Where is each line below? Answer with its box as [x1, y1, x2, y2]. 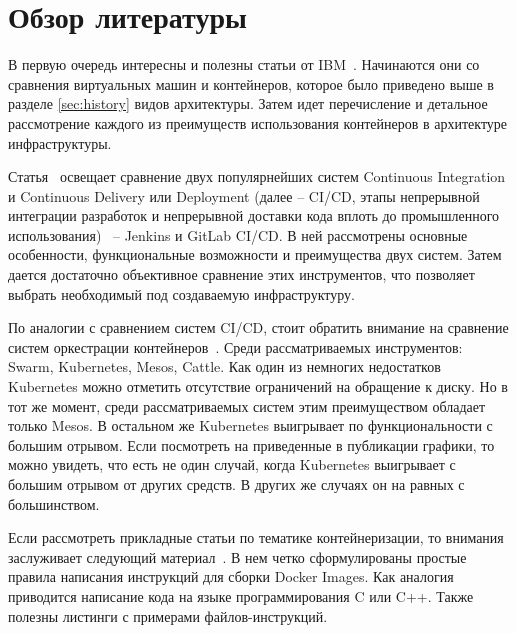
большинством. [8, 493, 100, 514]
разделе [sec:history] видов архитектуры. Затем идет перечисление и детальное [8, 93, 488, 114]
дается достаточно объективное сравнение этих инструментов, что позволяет [8, 264, 475, 285]
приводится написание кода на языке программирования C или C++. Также [8, 585, 474, 606]
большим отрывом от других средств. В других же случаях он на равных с [8, 474, 465, 494]
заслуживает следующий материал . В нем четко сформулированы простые [8, 546, 467, 567]
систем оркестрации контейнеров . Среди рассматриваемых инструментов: [8, 336, 463, 357]
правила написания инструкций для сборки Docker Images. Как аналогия [8, 566, 454, 587]
